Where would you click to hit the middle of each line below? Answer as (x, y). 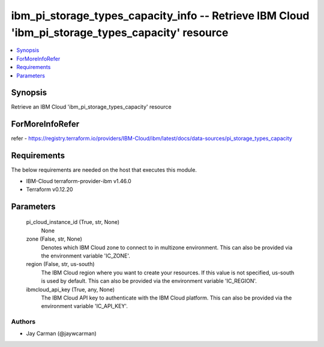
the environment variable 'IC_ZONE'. (85, 256)
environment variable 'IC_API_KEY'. (85, 306)
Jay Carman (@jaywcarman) (61, 334)
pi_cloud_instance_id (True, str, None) (73, 222)
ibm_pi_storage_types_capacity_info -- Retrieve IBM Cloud (160, 16)
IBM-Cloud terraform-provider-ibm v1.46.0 (79, 181)
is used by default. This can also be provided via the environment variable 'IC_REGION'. (149, 281)
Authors (23, 322)
